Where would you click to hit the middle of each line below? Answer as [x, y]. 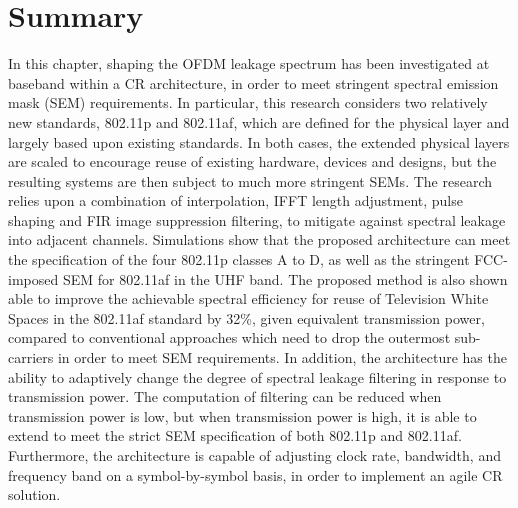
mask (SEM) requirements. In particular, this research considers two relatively [248, 102]
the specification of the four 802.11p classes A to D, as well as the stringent [239, 259]
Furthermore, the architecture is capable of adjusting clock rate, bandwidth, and [254, 455]
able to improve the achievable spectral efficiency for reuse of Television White [248, 298]
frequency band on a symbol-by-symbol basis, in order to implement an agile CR [255, 474]
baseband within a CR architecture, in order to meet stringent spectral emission [253, 82]
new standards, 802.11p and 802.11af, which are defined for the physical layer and [259, 121]
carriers [31, 357]
